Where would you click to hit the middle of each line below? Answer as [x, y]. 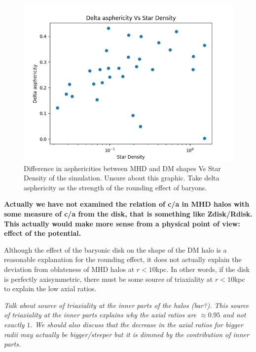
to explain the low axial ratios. [50, 288]
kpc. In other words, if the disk [202, 269]
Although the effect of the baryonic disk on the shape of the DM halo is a [115, 249]
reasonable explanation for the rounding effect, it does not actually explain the [123, 259]
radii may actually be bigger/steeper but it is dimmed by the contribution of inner [127, 334]
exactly [14, 324]
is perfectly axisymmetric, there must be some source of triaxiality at [109, 279]
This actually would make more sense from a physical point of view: [122, 223]
